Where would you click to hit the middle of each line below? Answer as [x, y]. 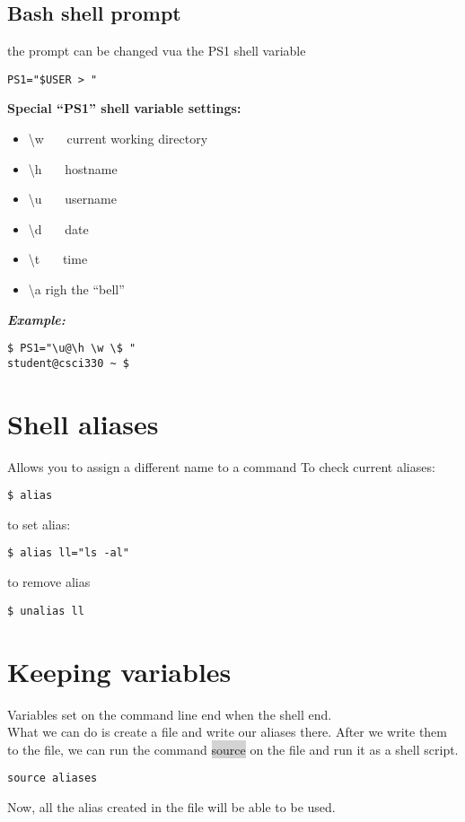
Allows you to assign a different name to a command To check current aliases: [221, 466]
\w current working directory [118, 139]
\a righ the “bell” [76, 289]
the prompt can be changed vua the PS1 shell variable [157, 51]
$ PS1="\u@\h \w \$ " [72, 349]
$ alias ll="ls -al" [69, 553]
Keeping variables [119, 671]
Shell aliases [83, 423]
